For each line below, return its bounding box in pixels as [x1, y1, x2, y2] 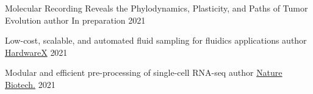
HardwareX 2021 [5, 45, 68, 58]
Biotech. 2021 [5, 78, 56, 90]
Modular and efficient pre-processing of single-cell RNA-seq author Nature [5, 66, 282, 79]
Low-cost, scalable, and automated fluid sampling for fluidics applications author [5, 34, 307, 47]
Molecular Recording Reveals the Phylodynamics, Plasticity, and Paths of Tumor [5, 2, 308, 14]
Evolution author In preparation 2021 [5, 13, 146, 26]
